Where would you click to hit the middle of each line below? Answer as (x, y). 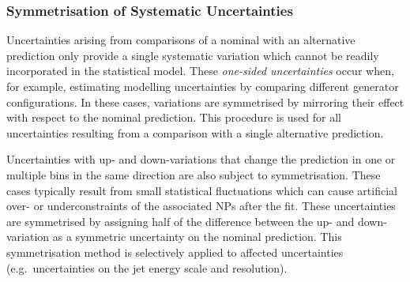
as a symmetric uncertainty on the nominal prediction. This (197, 237)
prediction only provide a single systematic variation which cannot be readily (193, 55)
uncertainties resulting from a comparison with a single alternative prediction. (195, 132)
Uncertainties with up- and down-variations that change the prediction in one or (201, 159)
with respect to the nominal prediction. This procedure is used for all (174, 117)
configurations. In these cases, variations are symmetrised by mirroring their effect (205, 102)
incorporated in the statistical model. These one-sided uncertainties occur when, (200, 71)
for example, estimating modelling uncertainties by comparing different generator (203, 86)
